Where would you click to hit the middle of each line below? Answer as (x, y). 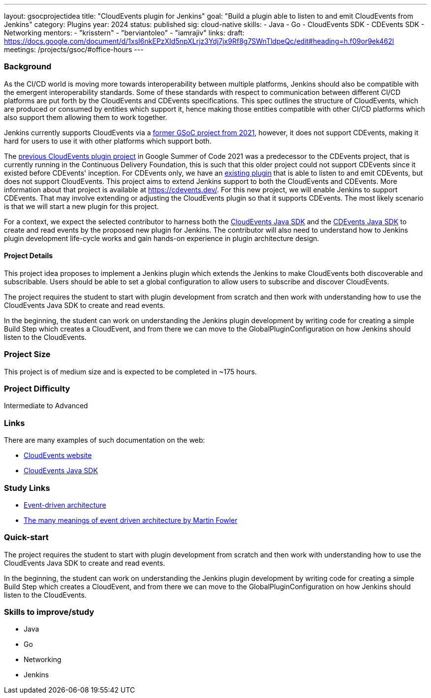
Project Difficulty (37, 389)
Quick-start (26, 537)
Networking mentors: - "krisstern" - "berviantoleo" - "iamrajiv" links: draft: (124, 33)
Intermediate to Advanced (46, 406)
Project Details (29, 256)
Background (28, 67)
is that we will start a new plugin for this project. (81, 206)
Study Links (27, 488)
